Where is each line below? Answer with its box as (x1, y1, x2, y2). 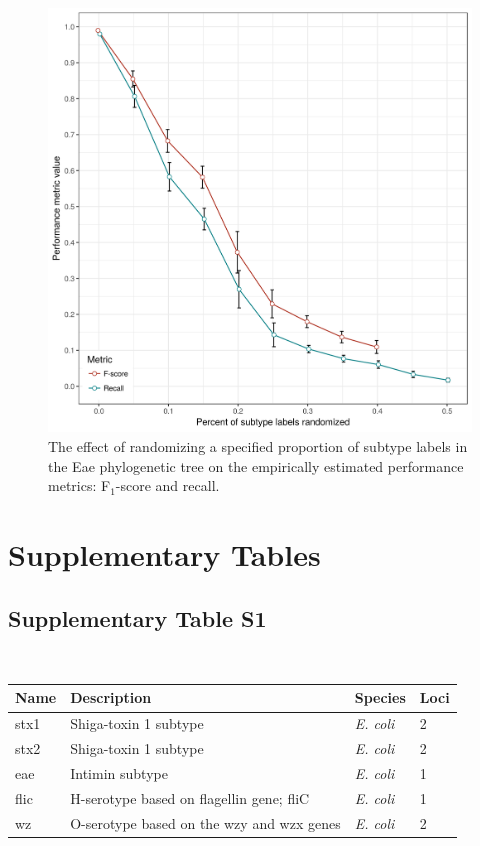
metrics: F (48, 475, 111, 496)
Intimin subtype (70, 762, 168, 783)
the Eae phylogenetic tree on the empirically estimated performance (48, 455, 464, 476)
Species (354, 687, 406, 708)
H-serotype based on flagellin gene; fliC (70, 787, 310, 808)
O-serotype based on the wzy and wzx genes (70, 812, 341, 833)
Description (70, 687, 152, 708)
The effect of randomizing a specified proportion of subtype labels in (48, 436, 468, 456)
